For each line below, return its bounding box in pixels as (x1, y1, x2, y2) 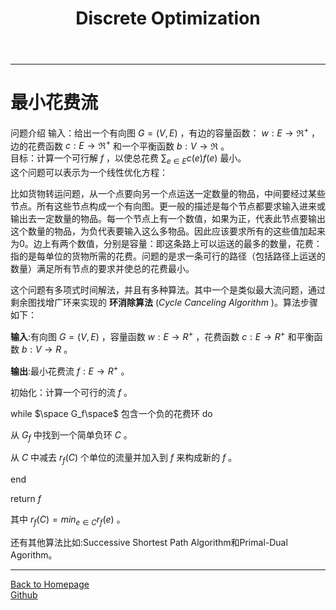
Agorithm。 (10, 548, 58, 561)
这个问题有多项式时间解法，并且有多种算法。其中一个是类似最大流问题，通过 (10, 284, 326, 296)
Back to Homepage (10, 578, 90, 590)
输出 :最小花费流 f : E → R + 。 (10, 363, 130, 377)
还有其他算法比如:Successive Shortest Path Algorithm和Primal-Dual (10, 536, 288, 548)
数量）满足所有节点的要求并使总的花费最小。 (10, 263, 195, 275)
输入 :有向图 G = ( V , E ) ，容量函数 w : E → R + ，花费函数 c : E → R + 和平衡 (10, 329, 315, 342)
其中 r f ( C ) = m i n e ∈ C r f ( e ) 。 (10, 513, 126, 527)
